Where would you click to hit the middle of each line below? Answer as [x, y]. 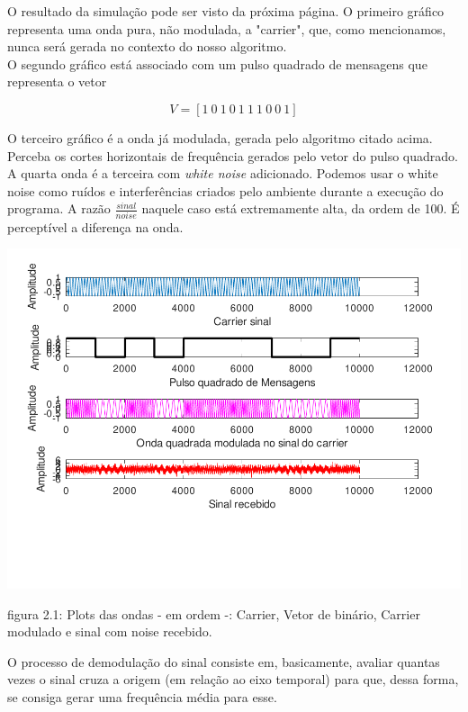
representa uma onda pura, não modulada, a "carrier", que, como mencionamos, [227, 28]
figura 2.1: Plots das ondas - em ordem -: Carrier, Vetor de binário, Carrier [214, 613]
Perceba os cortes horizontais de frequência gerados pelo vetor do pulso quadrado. [233, 155]
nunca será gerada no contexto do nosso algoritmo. [147, 46]
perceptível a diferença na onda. [95, 226]
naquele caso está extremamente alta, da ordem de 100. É [301, 208]
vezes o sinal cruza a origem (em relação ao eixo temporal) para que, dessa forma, [233, 679]
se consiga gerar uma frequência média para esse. [142, 697]
